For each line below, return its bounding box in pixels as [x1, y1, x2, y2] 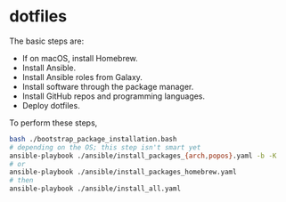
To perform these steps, [9, 117, 98, 128]
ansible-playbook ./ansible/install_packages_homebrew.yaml [9, 167, 238, 177]
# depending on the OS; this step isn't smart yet [9, 142, 201, 152]
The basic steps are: [9, 36, 85, 46]
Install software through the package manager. [21, 81, 194, 92]
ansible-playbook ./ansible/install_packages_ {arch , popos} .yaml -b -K [9, 151, 277, 160]
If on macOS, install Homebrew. [21, 53, 138, 63]
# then [9, 176, 34, 185]
